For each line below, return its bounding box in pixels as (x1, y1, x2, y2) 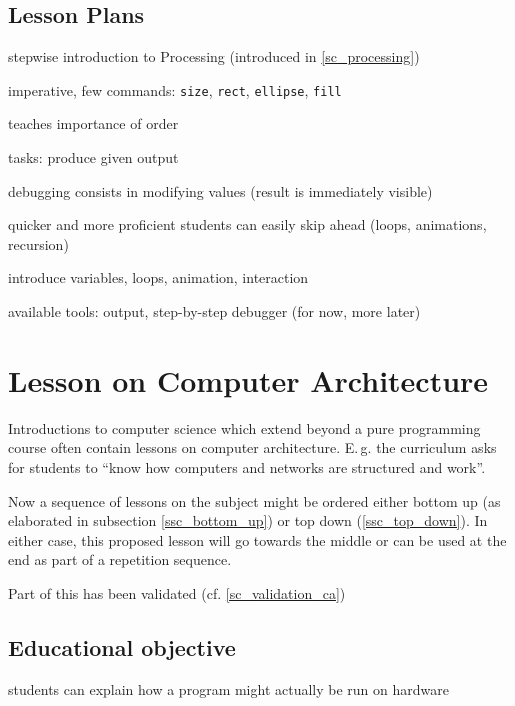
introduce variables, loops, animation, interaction (8, 267, 309, 288)
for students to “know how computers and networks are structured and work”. (8, 456, 486, 477)
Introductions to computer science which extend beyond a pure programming (8, 417, 481, 438)
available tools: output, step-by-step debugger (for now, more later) (8, 301, 421, 322)
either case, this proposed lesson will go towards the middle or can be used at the (8, 529, 507, 550)
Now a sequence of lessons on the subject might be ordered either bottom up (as (8, 490, 501, 511)
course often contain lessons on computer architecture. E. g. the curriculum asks (8, 437, 497, 458)
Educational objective (8, 631, 236, 662)
